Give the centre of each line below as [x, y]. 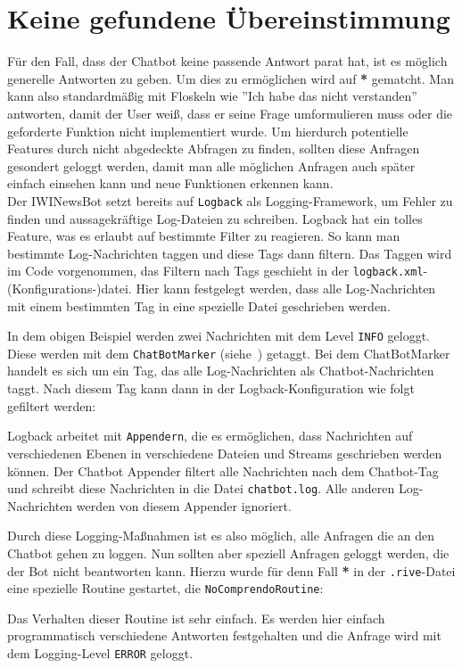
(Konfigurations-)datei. [70, 288]
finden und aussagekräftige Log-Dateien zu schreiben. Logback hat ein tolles [215, 218]
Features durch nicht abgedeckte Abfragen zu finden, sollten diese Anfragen [214, 148]
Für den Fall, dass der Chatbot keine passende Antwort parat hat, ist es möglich [227, 61]
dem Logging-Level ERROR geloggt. [100, 653]
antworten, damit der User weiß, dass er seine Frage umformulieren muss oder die [230, 113]
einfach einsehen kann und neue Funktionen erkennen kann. [170, 183]
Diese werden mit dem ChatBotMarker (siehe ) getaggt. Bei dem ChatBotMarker [229, 353]
